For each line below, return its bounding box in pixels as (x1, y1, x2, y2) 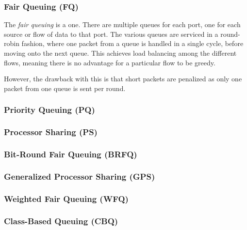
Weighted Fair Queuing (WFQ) (4, 192, 129, 204)
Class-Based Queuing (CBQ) (4, 215, 118, 227)
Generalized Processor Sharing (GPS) (4, 170, 155, 182)
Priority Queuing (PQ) (4, 104, 95, 116)
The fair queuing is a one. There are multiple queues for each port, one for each (4, 19, 241, 30)
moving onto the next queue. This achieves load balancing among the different (4, 48, 237, 58)
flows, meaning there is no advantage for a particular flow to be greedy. (4, 57, 215, 67)
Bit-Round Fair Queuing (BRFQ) (4, 148, 137, 160)
